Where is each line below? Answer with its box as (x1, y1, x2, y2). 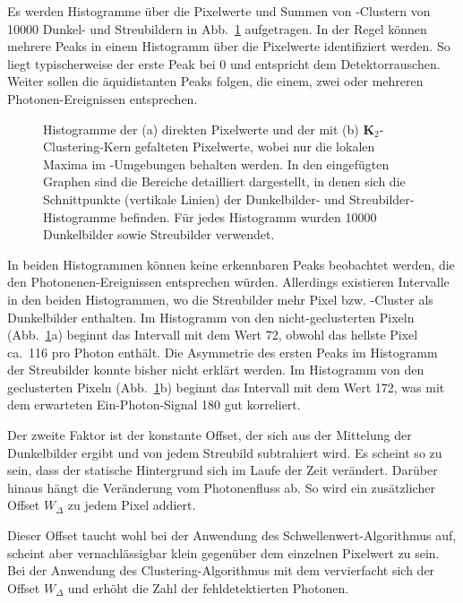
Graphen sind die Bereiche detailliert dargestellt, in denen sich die (43, 172, 406, 191)
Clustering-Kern (43, 137, 132, 156)
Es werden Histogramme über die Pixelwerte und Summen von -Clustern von (7, 2, 431, 20)
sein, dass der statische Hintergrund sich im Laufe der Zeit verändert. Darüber (7, 461, 438, 479)
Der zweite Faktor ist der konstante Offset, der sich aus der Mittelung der (7, 426, 412, 444)
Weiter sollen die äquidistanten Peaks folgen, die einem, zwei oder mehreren (7, 72, 424, 90)
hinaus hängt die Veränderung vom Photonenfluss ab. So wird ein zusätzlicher (7, 478, 435, 496)
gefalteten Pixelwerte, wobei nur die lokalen (134, 137, 375, 156)
